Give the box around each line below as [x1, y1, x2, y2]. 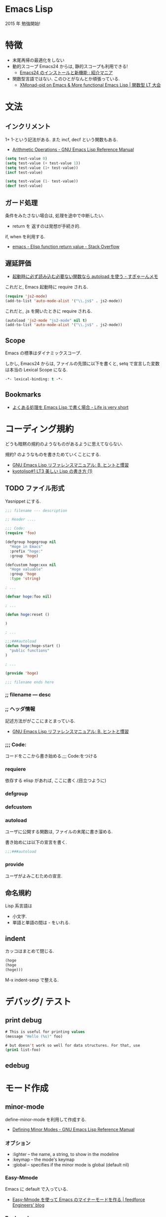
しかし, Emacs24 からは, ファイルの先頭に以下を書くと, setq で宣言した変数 [5, 361, 160, 367]
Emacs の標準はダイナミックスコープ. [5, 350, 82, 356]
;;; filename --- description [5, 508, 68, 513]
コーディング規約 [5, 423, 74, 435]
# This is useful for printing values [5, 1029, 85, 1034]
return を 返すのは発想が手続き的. [12, 223, 81, 229]
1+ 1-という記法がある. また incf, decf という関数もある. [5, 136, 118, 142]
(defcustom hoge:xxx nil [5, 562, 56, 567]
